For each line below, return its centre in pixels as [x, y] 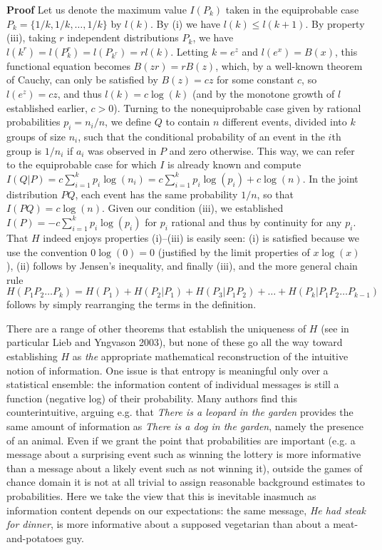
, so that [275, 194]
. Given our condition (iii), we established [192, 208]
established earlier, [47, 107]
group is [24, 150]
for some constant [255, 80]
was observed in [122, 150]
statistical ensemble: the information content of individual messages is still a [173, 384]
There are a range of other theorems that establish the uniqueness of [156, 328]
